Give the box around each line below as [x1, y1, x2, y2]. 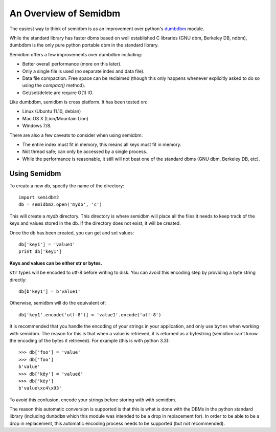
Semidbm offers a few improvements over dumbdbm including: [9, 51, 143, 57]
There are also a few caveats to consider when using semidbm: [9, 132, 143, 138]
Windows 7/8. [22, 123, 52, 129]
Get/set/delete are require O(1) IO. [22, 90, 94, 96]
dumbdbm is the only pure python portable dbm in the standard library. [9, 42, 159, 48]
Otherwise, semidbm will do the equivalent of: [9, 300, 106, 306]
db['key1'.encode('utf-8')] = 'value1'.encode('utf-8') [18, 312, 162, 317]
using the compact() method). [22, 82, 85, 89]
